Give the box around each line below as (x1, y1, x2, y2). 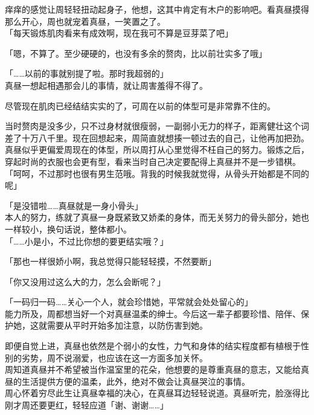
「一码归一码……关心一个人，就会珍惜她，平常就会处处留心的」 (5, 295, 253, 308)
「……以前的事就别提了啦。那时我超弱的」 (5, 67, 168, 80)
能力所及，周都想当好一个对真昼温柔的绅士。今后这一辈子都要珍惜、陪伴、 (5, 307, 301, 320)
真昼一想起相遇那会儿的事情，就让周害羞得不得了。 (5, 79, 208, 91)
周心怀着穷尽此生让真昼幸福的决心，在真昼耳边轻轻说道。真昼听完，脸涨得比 (5, 387, 309, 399)
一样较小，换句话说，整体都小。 (5, 222, 132, 235)
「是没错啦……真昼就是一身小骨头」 (5, 199, 143, 211)
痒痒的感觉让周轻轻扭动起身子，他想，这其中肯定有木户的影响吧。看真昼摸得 (5, 3, 309, 15)
